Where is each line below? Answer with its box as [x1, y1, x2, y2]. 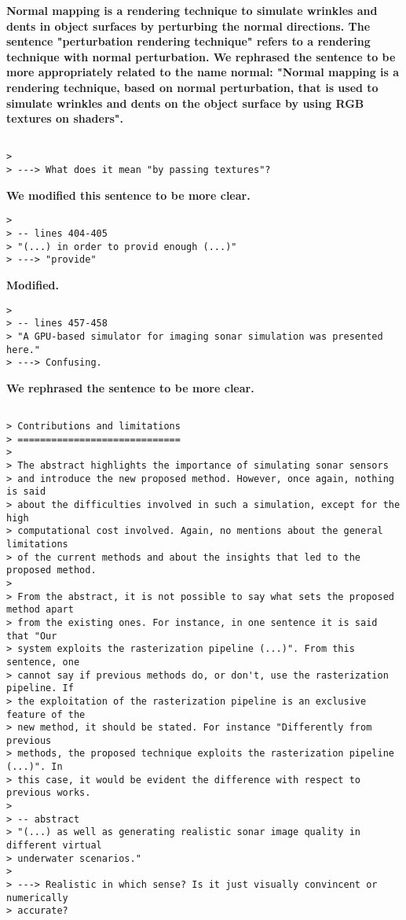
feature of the [6, 708, 86, 720]
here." [6, 344, 40, 355]
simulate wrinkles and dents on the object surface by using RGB [6, 94, 364, 111]
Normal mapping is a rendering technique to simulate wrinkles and [6, 2, 378, 18]
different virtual [6, 840, 102, 852]
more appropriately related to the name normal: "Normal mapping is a [6, 64, 400, 80]
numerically [6, 892, 68, 903]
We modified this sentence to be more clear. [6, 186, 251, 203]
